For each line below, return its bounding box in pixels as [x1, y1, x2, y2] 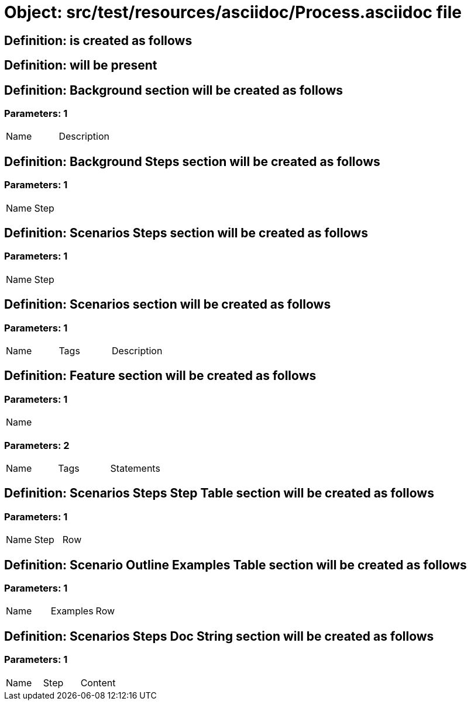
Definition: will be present [4, 58, 157, 73]
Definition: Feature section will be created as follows [4, 368, 317, 383]
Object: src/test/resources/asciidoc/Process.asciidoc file [4, 2, 462, 22]
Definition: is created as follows [4, 33, 192, 48]
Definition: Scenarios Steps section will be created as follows [4, 226, 368, 241]
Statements [110, 462, 160, 475]
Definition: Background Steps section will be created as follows [4, 154, 380, 169]
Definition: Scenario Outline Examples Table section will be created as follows [4, 557, 467, 572]
